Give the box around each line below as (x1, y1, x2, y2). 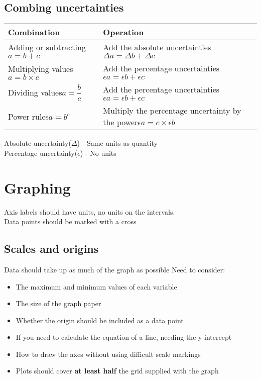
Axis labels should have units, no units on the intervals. (4, 206, 175, 217)
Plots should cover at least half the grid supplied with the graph (16, 365, 219, 376)
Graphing (4, 177, 71, 198)
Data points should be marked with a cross (4, 216, 137, 227)
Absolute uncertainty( (4, 138, 71, 148)
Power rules (8, 110, 49, 122)
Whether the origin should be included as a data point (16, 315, 184, 325)
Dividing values (8, 86, 62, 98)
